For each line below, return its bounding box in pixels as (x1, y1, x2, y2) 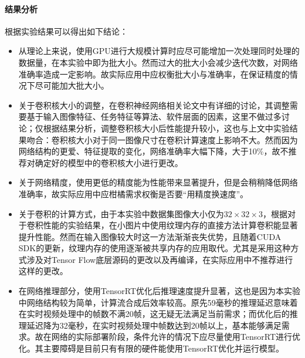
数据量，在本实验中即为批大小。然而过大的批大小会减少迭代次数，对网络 (18, 56, 298, 68)
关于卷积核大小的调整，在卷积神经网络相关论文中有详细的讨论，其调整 (18, 99, 290, 111)
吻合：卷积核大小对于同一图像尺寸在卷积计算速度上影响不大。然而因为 (26, 133, 298, 146)
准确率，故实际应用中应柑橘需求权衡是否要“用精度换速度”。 (18, 187, 249, 200)
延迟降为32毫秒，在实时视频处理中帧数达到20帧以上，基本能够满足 (26, 319, 282, 331)
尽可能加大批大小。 (35, 79, 109, 92)
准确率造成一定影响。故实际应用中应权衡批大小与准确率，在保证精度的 (18, 67, 290, 80)
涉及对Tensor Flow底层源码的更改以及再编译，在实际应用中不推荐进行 (26, 253, 293, 265)
